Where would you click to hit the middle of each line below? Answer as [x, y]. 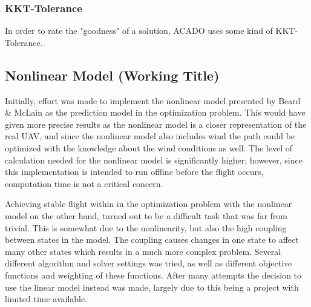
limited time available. [46, 299]
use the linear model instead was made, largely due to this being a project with [152, 287]
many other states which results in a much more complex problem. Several [143, 251]
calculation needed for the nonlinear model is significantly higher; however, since [154, 160]
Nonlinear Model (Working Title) [112, 75]
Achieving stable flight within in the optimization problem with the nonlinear [149, 204]
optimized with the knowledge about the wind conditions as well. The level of [149, 147]
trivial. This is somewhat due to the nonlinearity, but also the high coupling [146, 227]
